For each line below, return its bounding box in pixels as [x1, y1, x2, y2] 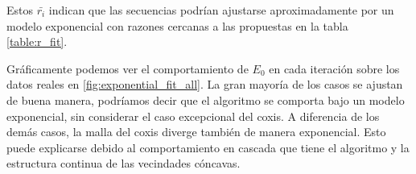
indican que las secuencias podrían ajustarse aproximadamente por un [48, 2, 394, 18]
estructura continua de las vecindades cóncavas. [6, 155, 241, 172]
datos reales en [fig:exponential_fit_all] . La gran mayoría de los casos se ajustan [6, 76, 403, 93]
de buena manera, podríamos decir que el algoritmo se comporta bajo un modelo [6, 91, 405, 108]
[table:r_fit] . [6, 33, 68, 50]
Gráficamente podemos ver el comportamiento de [6, 60, 249, 77]
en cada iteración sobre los [269, 60, 400, 77]
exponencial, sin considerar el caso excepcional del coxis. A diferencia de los [6, 107, 380, 124]
